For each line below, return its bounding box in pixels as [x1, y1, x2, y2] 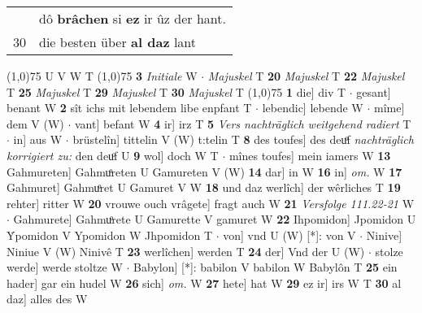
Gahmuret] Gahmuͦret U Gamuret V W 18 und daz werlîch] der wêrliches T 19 [7, 179, 401, 196]
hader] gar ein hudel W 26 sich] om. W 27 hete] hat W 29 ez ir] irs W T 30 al [7, 274, 402, 291]
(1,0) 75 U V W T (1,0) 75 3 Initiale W [7, 67, 198, 84]
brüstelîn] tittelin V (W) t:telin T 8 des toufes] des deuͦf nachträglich [72, 131, 414, 148]
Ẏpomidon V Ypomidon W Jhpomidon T [7, 226, 213, 243]
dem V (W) [7, 115, 64, 132]
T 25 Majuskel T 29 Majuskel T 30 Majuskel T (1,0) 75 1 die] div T [7, 83, 346, 100]
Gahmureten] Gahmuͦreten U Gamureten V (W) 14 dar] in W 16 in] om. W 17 [7, 163, 402, 180]
